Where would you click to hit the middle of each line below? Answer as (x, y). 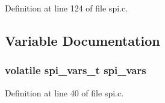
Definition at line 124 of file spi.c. (67, 8)
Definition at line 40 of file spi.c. (64, 92)
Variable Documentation (82, 40)
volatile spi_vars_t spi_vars (76, 70)
